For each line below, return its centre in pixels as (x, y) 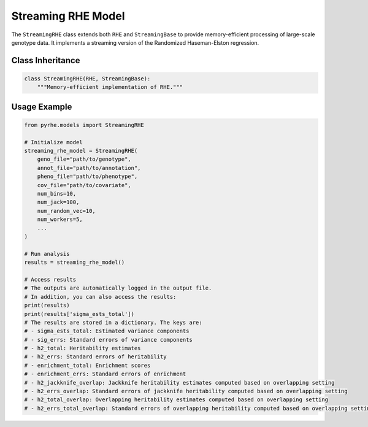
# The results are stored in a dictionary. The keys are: (113, 322)
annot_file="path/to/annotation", (89, 168)
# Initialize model (53, 142)
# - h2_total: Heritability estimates (82, 348)
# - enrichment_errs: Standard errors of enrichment (105, 374)
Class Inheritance (46, 60)
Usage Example (42, 106)
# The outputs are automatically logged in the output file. (118, 288)
